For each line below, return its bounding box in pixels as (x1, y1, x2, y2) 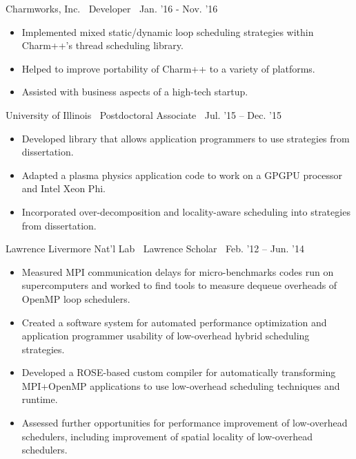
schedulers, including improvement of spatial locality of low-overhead (21, 429, 313, 443)
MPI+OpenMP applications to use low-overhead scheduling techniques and (21, 378, 340, 393)
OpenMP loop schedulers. (21, 291, 130, 306)
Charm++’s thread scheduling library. (21, 38, 184, 53)
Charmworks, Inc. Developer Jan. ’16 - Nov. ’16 (6, 1, 218, 15)
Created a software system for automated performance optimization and (21, 315, 327, 329)
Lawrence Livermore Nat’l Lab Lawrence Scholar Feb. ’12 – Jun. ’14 (6, 241, 304, 256)
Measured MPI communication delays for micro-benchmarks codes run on (21, 264, 334, 279)
